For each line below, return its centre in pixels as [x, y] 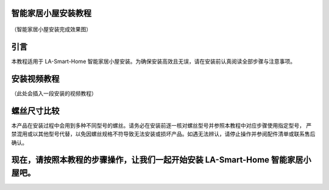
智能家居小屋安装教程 [51, 13]
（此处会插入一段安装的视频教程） [54, 93]
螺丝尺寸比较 [35, 111]
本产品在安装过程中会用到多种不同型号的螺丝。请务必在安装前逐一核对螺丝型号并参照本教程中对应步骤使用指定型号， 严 [161, 125]
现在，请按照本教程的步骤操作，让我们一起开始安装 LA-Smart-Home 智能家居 [157, 160]
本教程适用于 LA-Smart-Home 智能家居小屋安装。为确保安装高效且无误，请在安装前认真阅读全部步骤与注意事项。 [153, 61]
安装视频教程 [35, 79]
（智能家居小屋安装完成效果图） [51, 29]
